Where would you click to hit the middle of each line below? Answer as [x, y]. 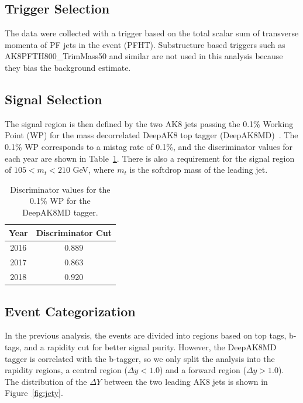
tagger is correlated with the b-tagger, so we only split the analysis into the [140, 358]
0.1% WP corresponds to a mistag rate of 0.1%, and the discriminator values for [149, 146]
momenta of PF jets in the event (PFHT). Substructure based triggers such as [145, 44]
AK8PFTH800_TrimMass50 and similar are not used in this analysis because [144, 56]
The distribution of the [46, 381]
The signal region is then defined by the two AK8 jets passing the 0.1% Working [149, 123]
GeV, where [94, 170]
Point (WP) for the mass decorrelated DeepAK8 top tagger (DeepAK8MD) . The [151, 135]
